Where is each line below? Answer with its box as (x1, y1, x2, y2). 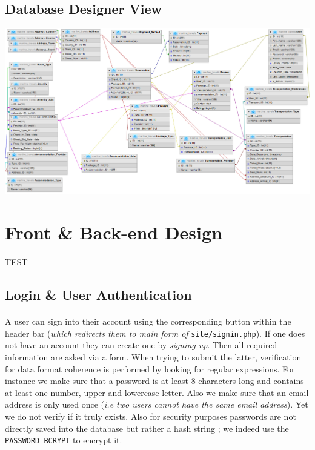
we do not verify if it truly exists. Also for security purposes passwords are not (5, 409, 296, 422)
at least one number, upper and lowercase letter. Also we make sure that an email (5, 386, 309, 399)
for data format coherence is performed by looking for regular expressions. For (5, 362, 295, 375)
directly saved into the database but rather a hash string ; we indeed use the (5, 422, 289, 434)
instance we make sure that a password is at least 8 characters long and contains (5, 374, 304, 387)
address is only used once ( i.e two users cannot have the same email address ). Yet (5, 398, 308, 411)
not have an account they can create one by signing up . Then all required (5, 339, 277, 351)
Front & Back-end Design (5, 220, 222, 245)
